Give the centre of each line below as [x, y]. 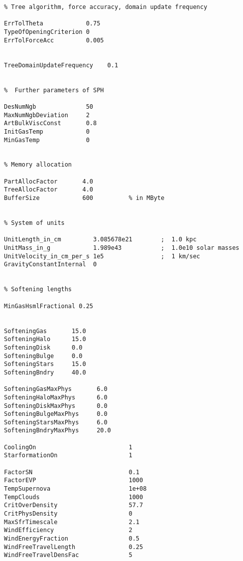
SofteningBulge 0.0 [43, 356]
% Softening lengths [38, 289]
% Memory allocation [38, 165]
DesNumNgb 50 [49, 106]
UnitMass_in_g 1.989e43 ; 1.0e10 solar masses [122, 248]
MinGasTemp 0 [47, 140]
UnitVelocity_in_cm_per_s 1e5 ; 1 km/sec [102, 256]
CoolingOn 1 [68, 447]
